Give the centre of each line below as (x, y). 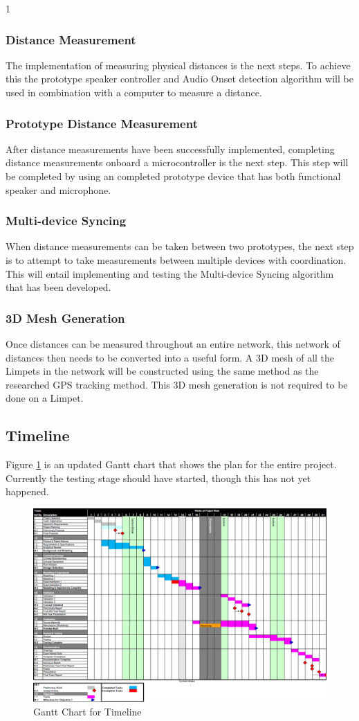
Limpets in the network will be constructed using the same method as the (162, 371)
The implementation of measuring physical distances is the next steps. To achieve (178, 65)
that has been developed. (58, 287)
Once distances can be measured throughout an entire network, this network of (173, 344)
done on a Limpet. (45, 398)
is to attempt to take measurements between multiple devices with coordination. (176, 260)
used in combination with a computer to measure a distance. (134, 92)
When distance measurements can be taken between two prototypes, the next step (180, 246)
